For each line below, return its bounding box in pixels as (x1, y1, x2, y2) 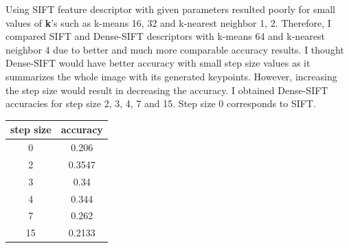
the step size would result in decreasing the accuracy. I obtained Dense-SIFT (5, 82, 328, 97)
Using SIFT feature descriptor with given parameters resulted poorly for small (5, 2, 336, 16)
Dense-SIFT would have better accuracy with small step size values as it (5, 56, 311, 70)
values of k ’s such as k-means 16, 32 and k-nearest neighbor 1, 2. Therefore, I (5, 15, 331, 30)
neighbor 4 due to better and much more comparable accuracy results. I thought (5, 42, 344, 56)
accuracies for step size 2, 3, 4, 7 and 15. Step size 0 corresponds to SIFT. (5, 96, 316, 111)
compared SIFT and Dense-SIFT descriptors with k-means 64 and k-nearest (5, 29, 326, 43)
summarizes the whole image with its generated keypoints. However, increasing (5, 69, 337, 83)
